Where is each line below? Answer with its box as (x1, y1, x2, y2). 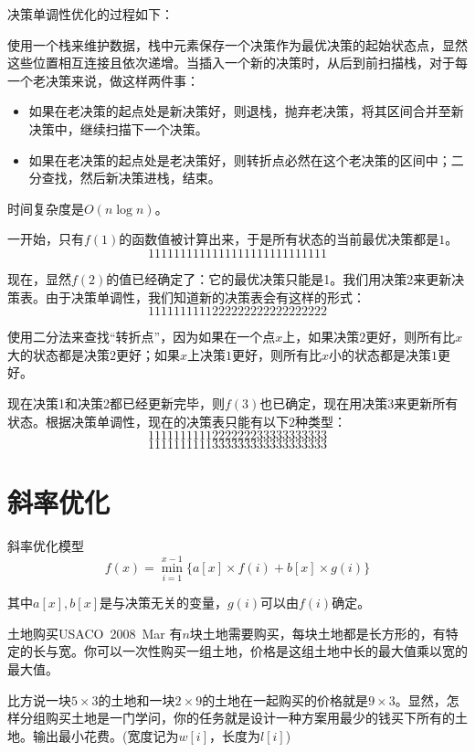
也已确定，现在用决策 (259, 393, 388, 412)
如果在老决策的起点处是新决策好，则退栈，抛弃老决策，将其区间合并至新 (28, 101, 464, 121)
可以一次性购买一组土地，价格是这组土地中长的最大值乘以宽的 (96, 641, 468, 661)
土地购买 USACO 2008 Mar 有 (7, 623, 183, 642)
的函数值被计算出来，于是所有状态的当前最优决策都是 (119, 229, 439, 249)
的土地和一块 (98, 690, 175, 709)
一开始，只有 (7, 229, 84, 249)
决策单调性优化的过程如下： (7, 5, 174, 23)
